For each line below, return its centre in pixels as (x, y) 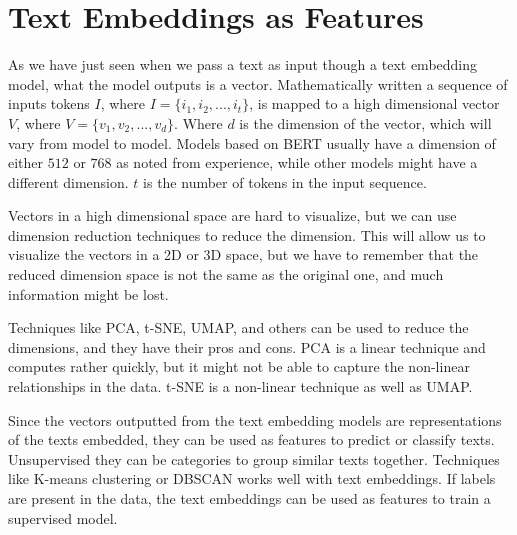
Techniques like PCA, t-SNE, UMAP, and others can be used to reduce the (238, 327)
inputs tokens (49, 103)
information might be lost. (88, 293)
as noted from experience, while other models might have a (297, 162)
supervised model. (63, 517)
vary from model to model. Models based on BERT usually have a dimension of (252, 142)
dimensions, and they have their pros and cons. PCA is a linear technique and (247, 346)
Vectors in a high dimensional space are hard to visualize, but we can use (232, 215)
